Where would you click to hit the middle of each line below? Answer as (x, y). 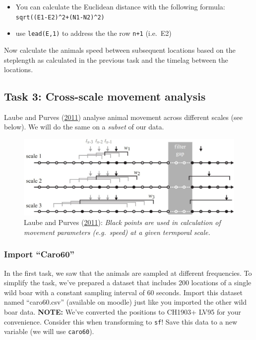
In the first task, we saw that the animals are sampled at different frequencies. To (128, 273)
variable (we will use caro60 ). (49, 331)
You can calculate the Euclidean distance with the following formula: (120, 6)
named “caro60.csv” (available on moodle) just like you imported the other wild (126, 302)
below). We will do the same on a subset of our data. (84, 127)
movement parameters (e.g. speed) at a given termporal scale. (117, 232)
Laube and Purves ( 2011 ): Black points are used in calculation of (122, 222)
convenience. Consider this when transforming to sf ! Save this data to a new (121, 321)
